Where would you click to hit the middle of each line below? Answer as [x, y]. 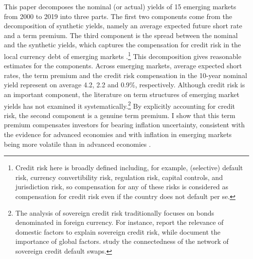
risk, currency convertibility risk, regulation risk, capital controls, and [119, 177]
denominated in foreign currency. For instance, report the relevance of [119, 222]
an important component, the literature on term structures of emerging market [122, 94]
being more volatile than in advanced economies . [77, 144]
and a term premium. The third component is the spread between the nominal [121, 35]
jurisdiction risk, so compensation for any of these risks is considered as [122, 187]
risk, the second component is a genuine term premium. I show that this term [120, 115]
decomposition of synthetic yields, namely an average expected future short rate [123, 26]
